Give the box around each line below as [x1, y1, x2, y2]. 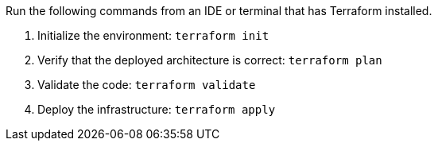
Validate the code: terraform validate [37, 78, 256, 91]
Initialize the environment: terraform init [37, 29, 269, 42]
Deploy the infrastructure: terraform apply [37, 103, 276, 116]
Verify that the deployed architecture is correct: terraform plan [37, 53, 382, 67]
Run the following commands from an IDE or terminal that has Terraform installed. [6, 4, 432, 17]
